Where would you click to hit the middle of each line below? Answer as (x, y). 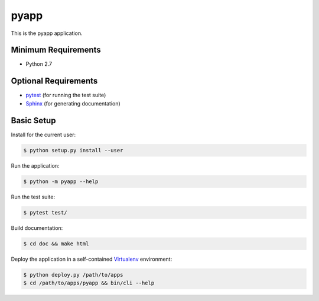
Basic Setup (33, 121)
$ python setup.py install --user (73, 150)
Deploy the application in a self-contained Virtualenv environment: (92, 259)
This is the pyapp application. (47, 33)
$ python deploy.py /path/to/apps (73, 275)
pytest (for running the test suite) (66, 95)
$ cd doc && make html (56, 244)
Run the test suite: (33, 197)
